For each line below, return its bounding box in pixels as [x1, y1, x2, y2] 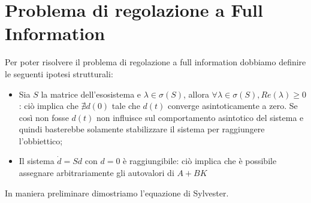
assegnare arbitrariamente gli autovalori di [19, 166, 174, 179]
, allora [183, 87, 209, 100]
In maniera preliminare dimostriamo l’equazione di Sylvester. [5, 186, 229, 199]
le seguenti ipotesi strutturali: [5, 67, 113, 80]
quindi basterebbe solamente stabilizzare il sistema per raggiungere [19, 123, 265, 135]
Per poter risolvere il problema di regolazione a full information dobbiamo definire [5, 56, 306, 68]
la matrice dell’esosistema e [41, 87, 141, 100]
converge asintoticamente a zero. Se [168, 99, 298, 112]
